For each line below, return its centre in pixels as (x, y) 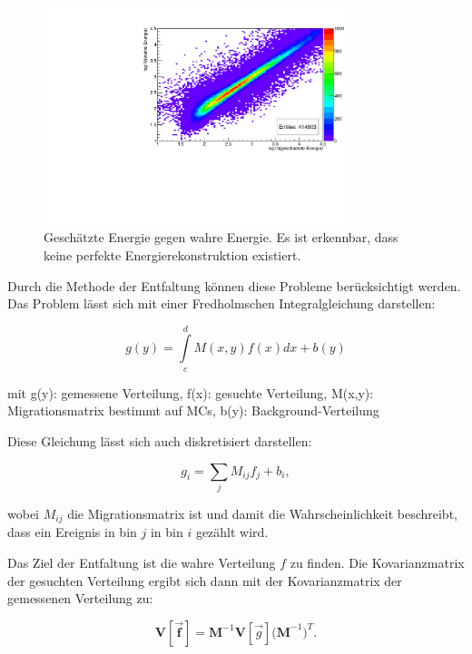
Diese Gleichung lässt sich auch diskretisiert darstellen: (160, 441)
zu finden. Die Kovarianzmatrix (377, 563)
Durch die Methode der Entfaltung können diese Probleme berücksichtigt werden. (234, 285)
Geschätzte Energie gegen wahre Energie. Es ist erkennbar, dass (221, 237)
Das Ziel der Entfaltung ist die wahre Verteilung (142, 563)
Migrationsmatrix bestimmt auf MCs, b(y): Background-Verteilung (193, 410)
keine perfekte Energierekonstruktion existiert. (172, 254)
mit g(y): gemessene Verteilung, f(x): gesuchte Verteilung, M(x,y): (191, 392)
